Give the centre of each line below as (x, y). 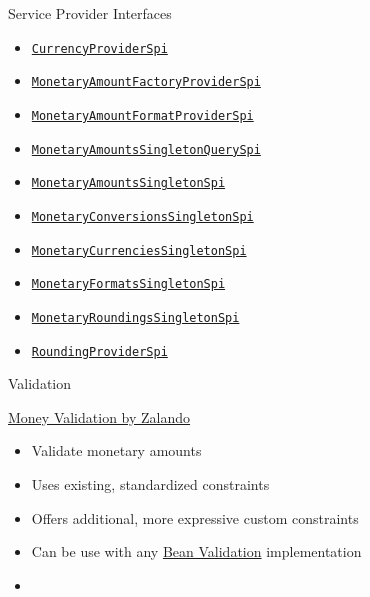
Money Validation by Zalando (99, 416)
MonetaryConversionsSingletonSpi (142, 216)
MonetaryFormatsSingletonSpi (128, 284)
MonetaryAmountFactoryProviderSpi (146, 82)
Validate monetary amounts (116, 450)
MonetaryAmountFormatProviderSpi (142, 115)
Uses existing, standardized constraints (150, 483)
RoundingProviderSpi (99, 351)
